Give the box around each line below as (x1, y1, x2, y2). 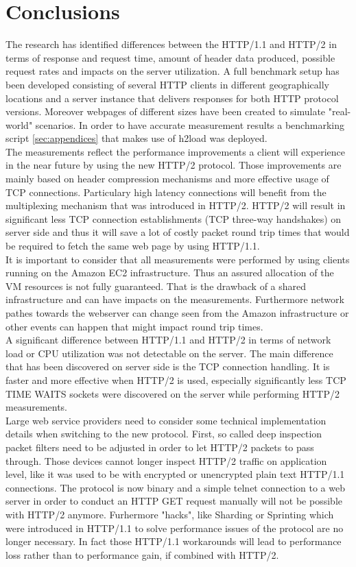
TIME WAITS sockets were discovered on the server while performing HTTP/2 (5, 386, 340, 400)
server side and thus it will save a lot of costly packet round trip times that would (5, 225, 350, 239)
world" (5, 117, 33, 132)
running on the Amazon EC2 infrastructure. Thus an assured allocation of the (5, 265, 334, 280)
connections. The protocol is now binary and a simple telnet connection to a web (5, 480, 345, 494)
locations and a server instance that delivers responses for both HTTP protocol (5, 91, 339, 105)
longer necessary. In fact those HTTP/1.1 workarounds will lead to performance (5, 534, 342, 548)
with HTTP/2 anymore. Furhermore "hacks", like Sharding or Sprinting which (5, 507, 334, 521)
